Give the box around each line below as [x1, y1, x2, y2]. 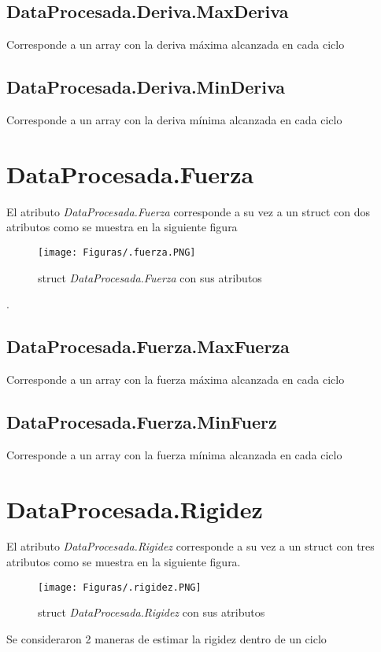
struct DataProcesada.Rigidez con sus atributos [38, 604, 265, 621]
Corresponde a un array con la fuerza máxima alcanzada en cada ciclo [6, 370, 345, 387]
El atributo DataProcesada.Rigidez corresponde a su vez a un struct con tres [6, 538, 375, 554]
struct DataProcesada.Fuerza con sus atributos [38, 269, 262, 285]
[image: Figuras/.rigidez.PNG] [38, 581, 202, 593]
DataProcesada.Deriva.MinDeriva [6, 75, 286, 99]
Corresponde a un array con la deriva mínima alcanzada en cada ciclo [6, 112, 342, 127]
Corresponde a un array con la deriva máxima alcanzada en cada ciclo [6, 36, 345, 53]
